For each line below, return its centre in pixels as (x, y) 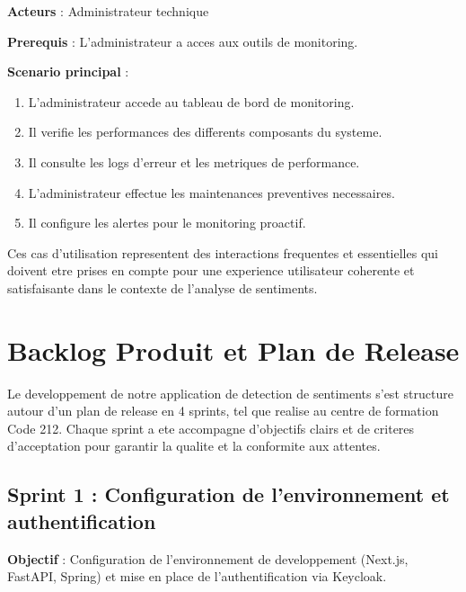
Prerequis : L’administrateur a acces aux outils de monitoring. (183, 41)
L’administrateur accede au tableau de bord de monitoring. (191, 101)
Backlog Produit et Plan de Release (233, 350)
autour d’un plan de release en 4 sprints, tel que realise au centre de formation (223, 411)
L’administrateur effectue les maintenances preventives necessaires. (211, 192)
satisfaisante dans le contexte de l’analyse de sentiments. (163, 287)
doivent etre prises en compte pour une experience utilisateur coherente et (211, 270)
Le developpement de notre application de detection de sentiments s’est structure (230, 393)
